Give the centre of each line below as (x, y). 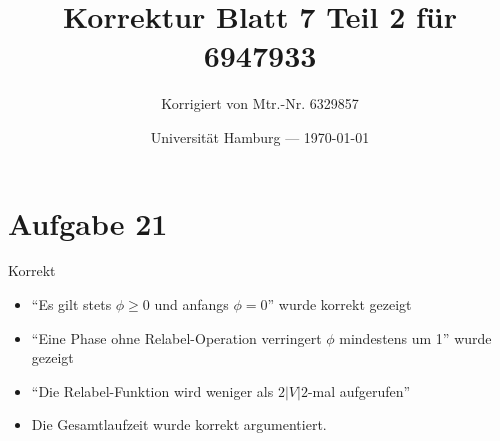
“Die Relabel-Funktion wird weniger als (152, 390)
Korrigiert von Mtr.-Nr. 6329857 (260, 103)
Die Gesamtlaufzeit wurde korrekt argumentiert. (179, 424)
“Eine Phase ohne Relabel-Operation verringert (176, 337)
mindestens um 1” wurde (415, 337)
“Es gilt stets (71, 304)
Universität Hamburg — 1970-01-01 (260, 136)
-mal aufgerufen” (359, 390)
